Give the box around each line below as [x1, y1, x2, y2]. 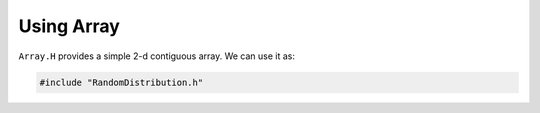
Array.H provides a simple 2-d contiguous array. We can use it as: [18, 50, 295, 62]
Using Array [18, 15, 120, 37]
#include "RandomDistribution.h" [39, 76, 204, 88]
